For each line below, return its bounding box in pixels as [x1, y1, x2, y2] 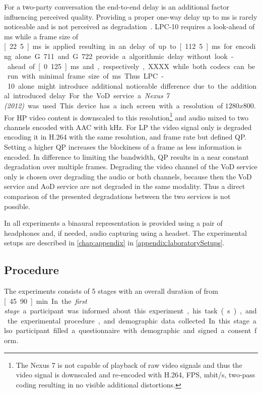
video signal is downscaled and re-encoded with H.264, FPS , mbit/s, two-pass [16, 369, 255, 380]
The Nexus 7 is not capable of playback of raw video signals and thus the [16, 359, 242, 370]
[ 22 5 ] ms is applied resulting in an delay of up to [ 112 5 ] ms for [4, 41, 233, 51]
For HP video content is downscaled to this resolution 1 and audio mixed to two [4, 110, 248, 122]
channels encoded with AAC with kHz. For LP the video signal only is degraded [4, 121, 252, 132]
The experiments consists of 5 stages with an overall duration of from [4, 286, 218, 296]
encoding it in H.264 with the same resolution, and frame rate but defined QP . [4, 132, 247, 142]
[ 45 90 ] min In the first [4, 295, 87, 306]
